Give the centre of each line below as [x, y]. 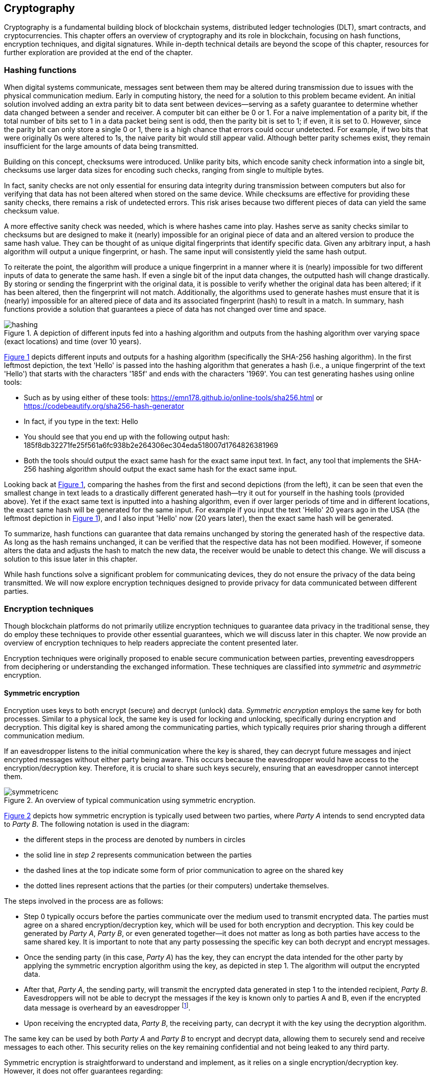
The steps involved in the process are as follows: [84, 901]
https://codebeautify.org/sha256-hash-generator [104, 406]
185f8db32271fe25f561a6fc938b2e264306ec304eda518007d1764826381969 [151, 445]
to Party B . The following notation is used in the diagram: [97, 824]
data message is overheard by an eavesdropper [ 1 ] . [107, 1007]
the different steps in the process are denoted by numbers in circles [135, 840]
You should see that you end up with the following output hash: [127, 437]
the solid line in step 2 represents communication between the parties [138, 855]
